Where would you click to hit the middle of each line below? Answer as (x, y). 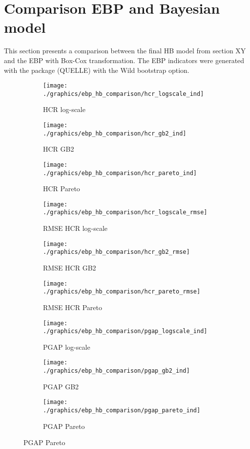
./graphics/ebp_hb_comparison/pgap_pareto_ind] (122, 410)
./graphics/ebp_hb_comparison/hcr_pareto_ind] (120, 173)
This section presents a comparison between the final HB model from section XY (125, 51)
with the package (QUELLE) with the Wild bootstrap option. (97, 70)
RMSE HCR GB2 (70, 268)
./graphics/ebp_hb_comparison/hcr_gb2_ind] (115, 133)
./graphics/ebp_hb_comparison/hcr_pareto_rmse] (122, 292)
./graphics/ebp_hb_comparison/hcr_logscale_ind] (124, 94)
